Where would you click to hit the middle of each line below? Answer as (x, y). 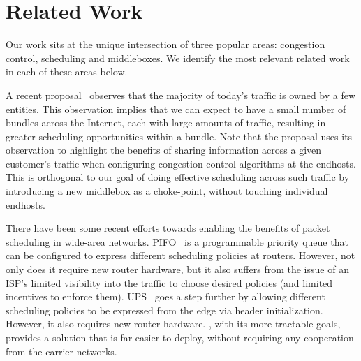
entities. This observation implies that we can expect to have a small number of (176, 109)
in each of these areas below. (67, 72)
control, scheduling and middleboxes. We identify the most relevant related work (178, 58)
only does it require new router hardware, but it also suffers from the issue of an (177, 269)
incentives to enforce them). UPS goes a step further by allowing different (165, 296)
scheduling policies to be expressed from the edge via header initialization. (164, 310)
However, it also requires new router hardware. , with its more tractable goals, (173, 324)
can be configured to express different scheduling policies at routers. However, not (180, 255)
